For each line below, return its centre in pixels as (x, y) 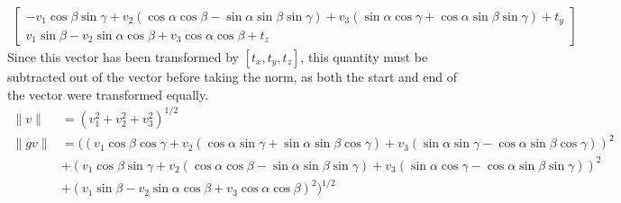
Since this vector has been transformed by (123, 57)
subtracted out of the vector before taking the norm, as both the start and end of (233, 77)
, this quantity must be (364, 57)
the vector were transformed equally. (108, 94)
